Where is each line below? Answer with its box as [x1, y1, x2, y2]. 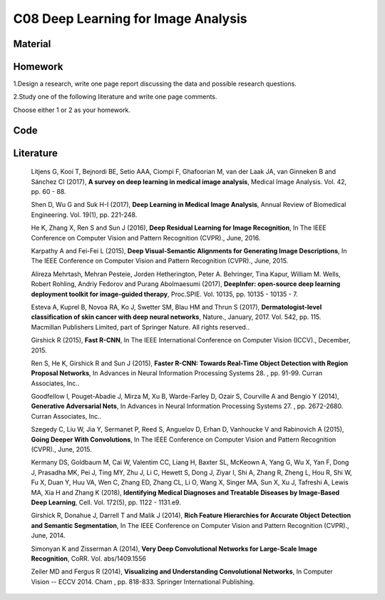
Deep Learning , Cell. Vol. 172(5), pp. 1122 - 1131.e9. [31, 498, 181, 507]
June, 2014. [31, 532, 66, 540]
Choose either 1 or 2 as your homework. [13, 106, 131, 114]
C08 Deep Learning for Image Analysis [13, 11, 247, 26]
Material [13, 38, 51, 50]
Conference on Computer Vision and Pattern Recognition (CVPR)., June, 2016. [31, 233, 261, 242]
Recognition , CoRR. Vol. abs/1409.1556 [31, 554, 146, 563]
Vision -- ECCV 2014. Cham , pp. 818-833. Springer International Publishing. [31, 577, 255, 586]
